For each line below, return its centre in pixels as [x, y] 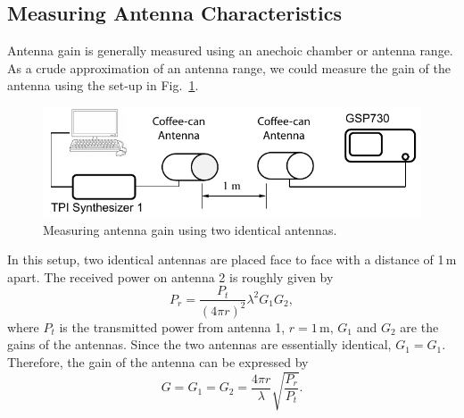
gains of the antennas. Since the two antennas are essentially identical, [199, 344]
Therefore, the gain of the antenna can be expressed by [158, 362]
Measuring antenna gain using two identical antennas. [190, 229]
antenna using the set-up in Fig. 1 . [103, 85]
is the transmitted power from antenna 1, [172, 326]
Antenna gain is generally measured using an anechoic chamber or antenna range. [230, 50]
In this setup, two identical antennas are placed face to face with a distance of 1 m [232, 259]
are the [419, 326]
